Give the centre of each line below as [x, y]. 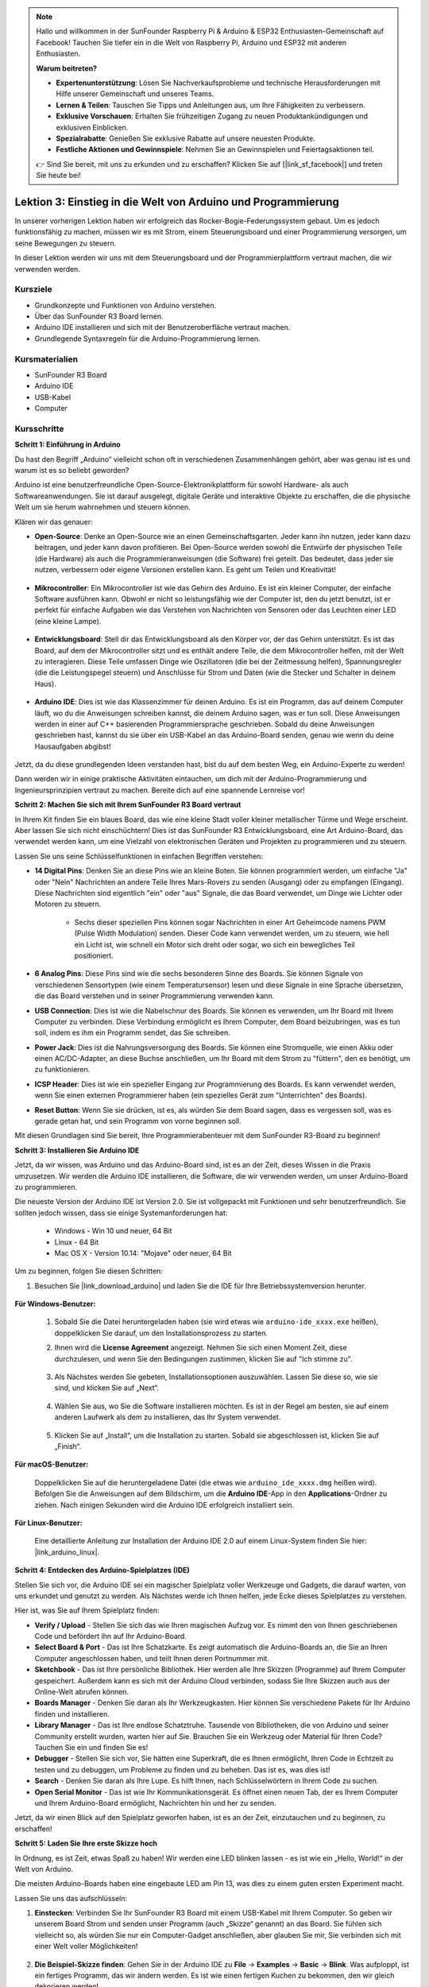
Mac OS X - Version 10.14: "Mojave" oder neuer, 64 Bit [143, 1253]
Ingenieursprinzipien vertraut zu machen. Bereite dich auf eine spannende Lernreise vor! [160, 790]
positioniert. [94, 955]
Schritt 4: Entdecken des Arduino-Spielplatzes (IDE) [102, 1571]
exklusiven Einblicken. [92, 127]
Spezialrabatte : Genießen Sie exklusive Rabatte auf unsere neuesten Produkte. [186, 138]
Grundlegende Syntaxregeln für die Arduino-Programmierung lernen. [147, 339]
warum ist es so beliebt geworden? [72, 471]
